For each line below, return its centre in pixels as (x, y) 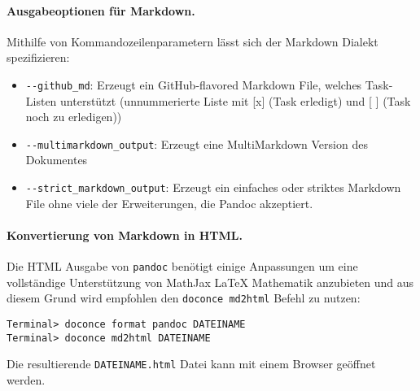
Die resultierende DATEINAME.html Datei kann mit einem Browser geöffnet (191, 364)
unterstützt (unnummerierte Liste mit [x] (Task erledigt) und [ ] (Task (236, 100)
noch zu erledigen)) (74, 117)
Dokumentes (57, 160)
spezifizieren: (38, 57)
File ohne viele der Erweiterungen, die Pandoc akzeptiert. (169, 203)
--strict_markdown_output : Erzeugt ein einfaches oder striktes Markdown (213, 187)
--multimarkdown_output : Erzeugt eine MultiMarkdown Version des (197, 143)
